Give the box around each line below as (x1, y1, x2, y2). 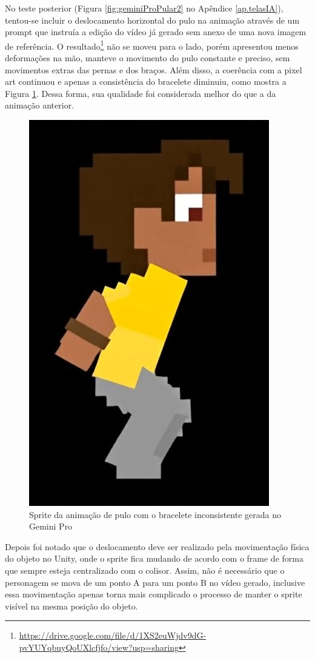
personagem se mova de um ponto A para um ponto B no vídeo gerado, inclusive (5, 576, 305, 588)
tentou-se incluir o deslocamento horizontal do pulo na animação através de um (5, 13, 300, 26)
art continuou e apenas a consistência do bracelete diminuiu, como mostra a (5, 75, 287, 88)
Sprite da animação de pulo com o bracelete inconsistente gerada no (29, 508, 281, 520)
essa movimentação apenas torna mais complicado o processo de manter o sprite (5, 588, 302, 600)
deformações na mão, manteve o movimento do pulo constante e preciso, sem (5, 52, 290, 64)
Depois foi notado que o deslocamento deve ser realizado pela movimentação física (5, 540, 310, 553)
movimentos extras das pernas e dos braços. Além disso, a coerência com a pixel (5, 63, 302, 76)
